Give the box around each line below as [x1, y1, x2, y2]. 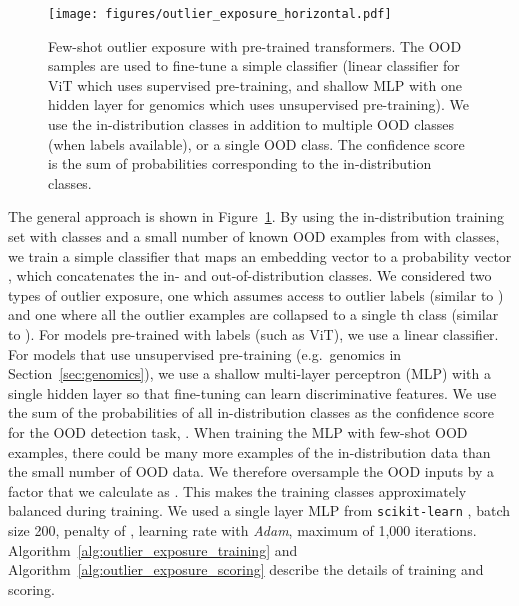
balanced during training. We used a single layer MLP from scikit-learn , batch [8, 500, 510, 521]
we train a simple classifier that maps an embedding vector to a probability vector [8, 245, 512, 266]
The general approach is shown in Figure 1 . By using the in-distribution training [8, 206, 505, 227]
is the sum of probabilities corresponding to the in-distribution [48, 153, 432, 174]
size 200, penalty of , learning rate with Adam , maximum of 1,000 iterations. [8, 519, 477, 540]
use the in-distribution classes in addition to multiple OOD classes [48, 114, 455, 135]
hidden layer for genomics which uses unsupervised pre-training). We [48, 94, 469, 115]
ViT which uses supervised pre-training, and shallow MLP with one [48, 74, 462, 95]
